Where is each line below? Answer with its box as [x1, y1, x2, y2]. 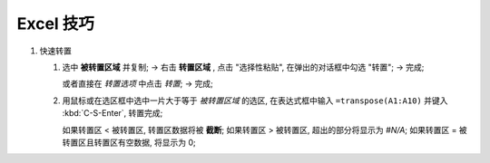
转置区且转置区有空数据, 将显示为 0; [62, 137, 196, 148]
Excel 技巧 [16, 14, 95, 34]
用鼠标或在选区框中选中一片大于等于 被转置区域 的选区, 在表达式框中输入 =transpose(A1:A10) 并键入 [62, 95, 448, 106]
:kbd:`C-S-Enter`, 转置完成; [62, 108, 163, 119]
